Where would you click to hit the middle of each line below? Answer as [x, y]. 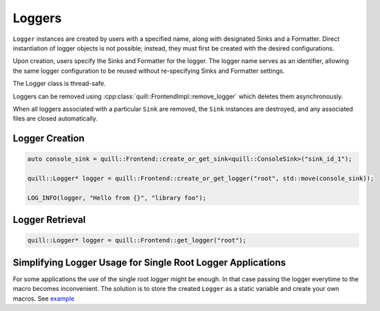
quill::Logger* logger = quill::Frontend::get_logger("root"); [137, 240]
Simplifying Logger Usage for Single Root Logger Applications [150, 262]
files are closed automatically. [55, 118]
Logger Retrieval [49, 220]
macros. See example [44, 299]
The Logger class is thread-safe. [60, 84]
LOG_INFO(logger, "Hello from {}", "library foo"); [117, 198]
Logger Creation [49, 139]
